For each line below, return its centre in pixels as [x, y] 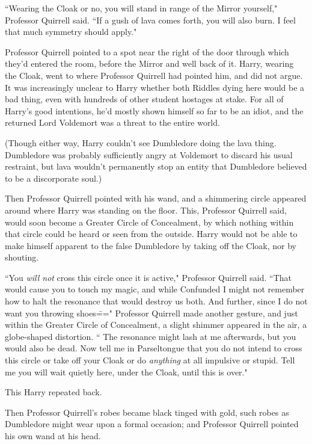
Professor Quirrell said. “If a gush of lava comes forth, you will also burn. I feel [150, 20]
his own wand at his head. [53, 436]
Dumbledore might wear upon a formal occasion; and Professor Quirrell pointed [152, 424]
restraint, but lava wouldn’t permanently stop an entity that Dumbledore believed [156, 166]
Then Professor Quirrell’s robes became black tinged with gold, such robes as [147, 412]
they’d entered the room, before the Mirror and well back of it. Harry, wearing [149, 63]
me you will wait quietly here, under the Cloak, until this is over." [126, 372]
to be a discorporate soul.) [54, 178]
